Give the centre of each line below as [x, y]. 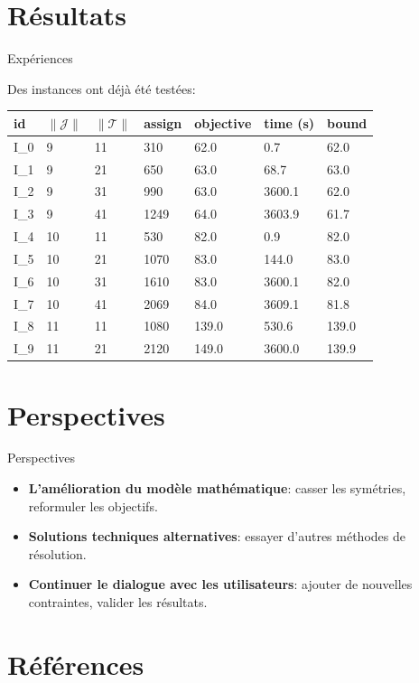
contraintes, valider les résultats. [118, 602]
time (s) [289, 122]
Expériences [40, 58]
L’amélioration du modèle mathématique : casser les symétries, [217, 488]
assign [163, 122]
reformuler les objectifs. [93, 505]
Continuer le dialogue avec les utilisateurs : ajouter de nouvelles [220, 584]
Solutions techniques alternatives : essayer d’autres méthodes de [217, 536]
